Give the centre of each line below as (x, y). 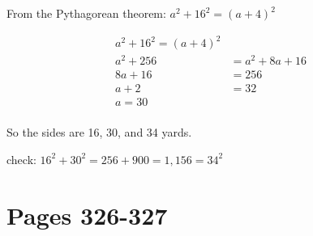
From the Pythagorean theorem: (86, 13)
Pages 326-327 (87, 215)
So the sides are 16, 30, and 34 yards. (99, 132)
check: (21, 159)
